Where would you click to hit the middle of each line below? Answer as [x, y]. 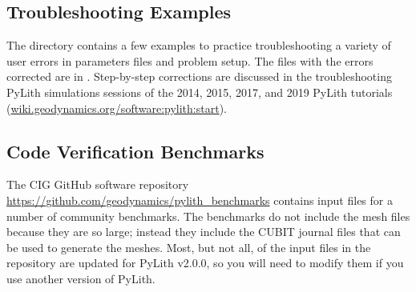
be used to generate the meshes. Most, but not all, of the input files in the [189, 247]
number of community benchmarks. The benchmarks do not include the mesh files [208, 216]
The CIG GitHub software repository [98, 184]
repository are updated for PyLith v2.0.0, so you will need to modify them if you [205, 263]
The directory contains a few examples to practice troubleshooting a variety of [199, 45]
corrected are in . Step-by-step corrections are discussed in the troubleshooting [199, 76]
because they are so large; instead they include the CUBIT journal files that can [204, 232]
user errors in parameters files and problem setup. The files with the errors [190, 60]
